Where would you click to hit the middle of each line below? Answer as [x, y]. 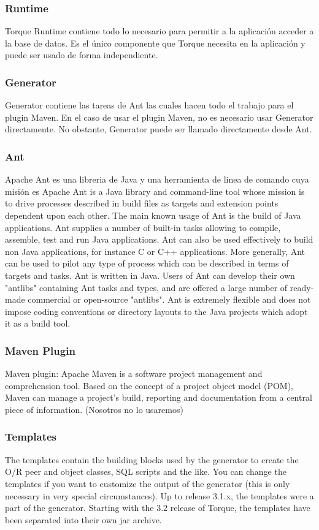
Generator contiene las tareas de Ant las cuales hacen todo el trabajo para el [149, 105]
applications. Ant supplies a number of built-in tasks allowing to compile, [143, 227]
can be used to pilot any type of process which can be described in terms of [147, 263]
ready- [302, 287]
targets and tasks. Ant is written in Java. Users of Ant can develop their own [150, 275]
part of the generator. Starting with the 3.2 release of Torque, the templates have [158, 508]
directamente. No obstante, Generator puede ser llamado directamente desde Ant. [159, 129]
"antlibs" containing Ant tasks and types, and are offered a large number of [146, 287]
